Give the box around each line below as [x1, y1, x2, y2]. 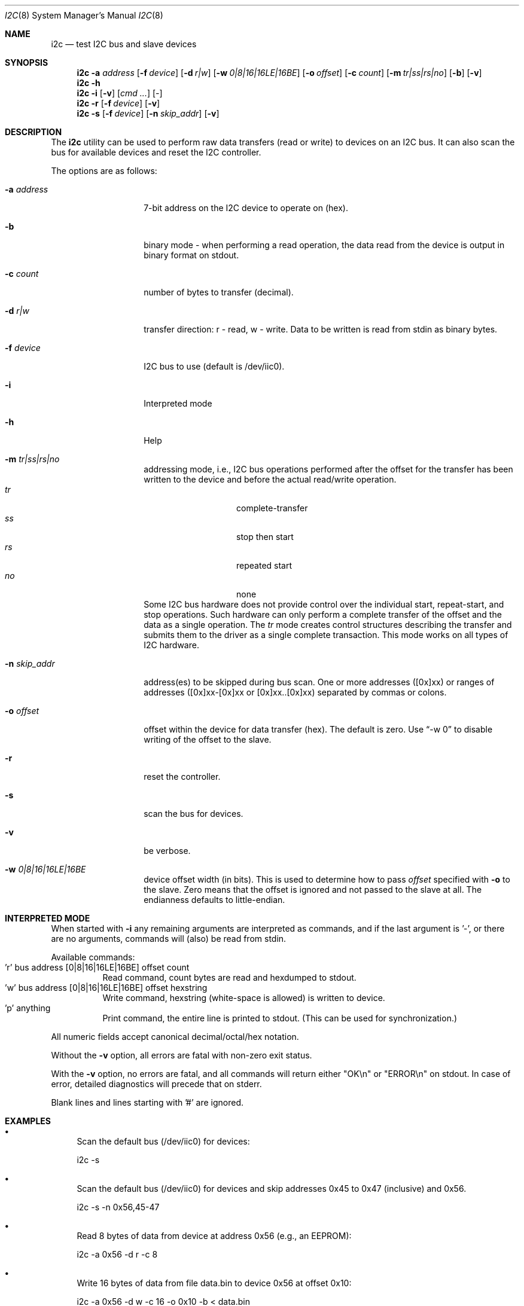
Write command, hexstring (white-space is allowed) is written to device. [102, 993, 385, 1003]
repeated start [236, 560, 293, 570]
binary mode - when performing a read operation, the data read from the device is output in [144, 240, 505, 250]
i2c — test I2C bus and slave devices [51, 39, 197, 49]
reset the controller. [144, 771, 221, 782]
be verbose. [144, 846, 191, 856]
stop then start [236, 532, 294, 542]
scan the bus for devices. [144, 808, 243, 819]
